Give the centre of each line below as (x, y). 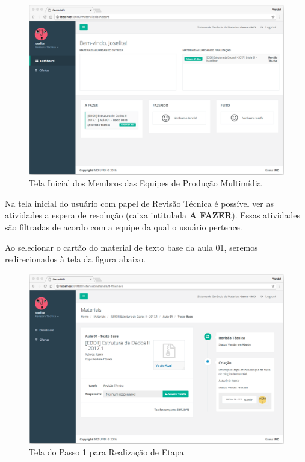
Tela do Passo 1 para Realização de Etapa (106, 452)
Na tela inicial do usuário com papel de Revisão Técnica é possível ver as (140, 203)
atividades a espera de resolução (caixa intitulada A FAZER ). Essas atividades (152, 215)
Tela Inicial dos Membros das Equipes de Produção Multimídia (145, 183)
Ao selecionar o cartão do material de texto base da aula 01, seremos (131, 247)
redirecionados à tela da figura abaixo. (75, 259)
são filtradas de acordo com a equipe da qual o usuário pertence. (124, 226)
